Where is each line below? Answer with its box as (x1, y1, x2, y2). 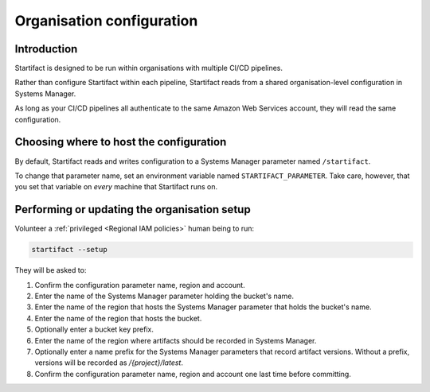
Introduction (14, 42, 78, 56)
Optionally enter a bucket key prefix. (34, 324, 154, 334)
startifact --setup (31, 245, 107, 254)
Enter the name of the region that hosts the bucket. (34, 313, 202, 323)
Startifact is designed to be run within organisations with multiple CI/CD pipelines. (14, 64, 283, 73)
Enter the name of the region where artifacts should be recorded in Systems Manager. (34, 336, 317, 345)
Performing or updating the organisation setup (14, 203, 251, 216)
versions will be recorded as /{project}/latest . (34, 358, 183, 367)
